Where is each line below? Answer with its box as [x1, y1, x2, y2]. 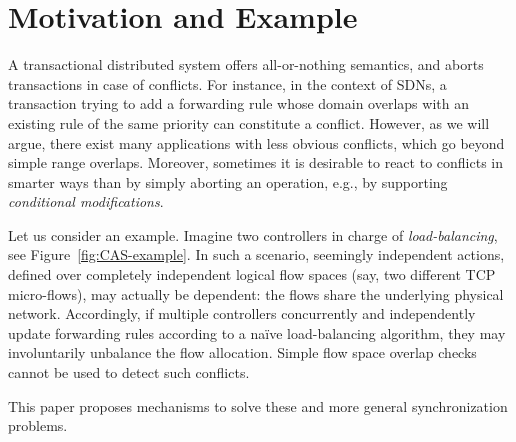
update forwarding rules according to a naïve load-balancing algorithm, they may [8, 322, 506, 343]
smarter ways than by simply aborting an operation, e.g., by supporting [8, 171, 448, 192]
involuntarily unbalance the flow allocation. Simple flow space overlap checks [8, 342, 477, 363]
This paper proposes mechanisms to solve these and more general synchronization [8, 395, 508, 416]
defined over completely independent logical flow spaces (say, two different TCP [8, 264, 496, 285]
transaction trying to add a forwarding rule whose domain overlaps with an [8, 93, 469, 114]
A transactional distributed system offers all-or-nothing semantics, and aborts [8, 54, 484, 75]
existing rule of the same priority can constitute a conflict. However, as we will [8, 112, 490, 133]
